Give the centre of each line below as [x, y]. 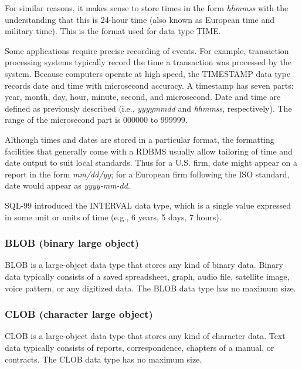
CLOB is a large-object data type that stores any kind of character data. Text [145, 336]
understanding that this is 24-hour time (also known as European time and [140, 19]
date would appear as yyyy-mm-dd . [67, 185]
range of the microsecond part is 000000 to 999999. [96, 120]
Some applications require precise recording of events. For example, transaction [147, 50]
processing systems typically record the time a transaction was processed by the [148, 62]
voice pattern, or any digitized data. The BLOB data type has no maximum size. [150, 288]
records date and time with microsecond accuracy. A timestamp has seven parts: [149, 85]
